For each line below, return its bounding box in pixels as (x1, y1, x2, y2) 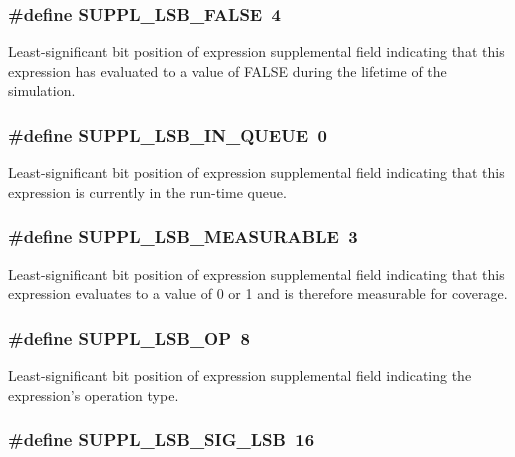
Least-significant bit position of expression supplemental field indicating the (8, 365, 472, 386)
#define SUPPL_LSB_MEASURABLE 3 (8, 224, 358, 249)
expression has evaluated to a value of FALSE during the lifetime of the (8, 60, 447, 81)
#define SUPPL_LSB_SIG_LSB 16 (8, 427, 315, 452)
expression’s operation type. (8, 384, 179, 405)
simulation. (8, 80, 76, 101)
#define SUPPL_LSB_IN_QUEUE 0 (8, 122, 327, 147)
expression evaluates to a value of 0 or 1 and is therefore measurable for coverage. (8, 283, 508, 304)
